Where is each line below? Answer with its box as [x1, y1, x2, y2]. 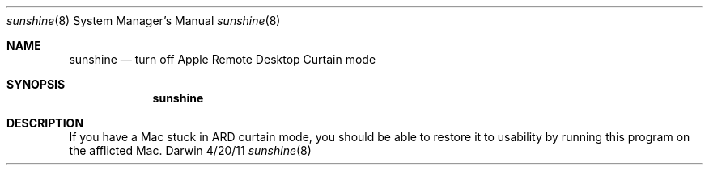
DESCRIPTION [6, 116, 84, 130]
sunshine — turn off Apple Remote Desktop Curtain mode [69, 52, 376, 66]
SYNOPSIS [6, 77, 66, 91]
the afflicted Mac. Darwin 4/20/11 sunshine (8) [69, 144, 312, 157]
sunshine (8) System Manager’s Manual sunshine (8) [6, 14, 281, 27]
